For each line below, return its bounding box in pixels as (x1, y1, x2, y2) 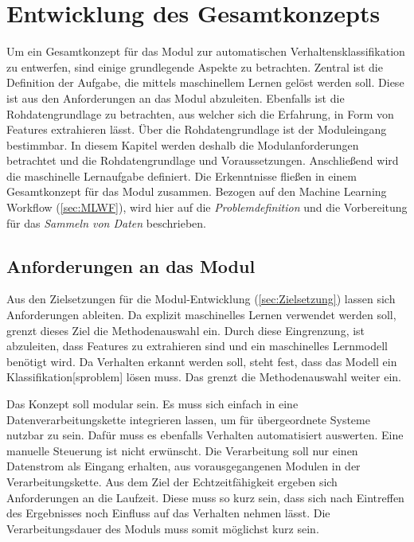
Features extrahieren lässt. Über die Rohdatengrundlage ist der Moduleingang (6, 121, 387, 138)
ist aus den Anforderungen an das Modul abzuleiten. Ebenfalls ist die (6, 89, 345, 106)
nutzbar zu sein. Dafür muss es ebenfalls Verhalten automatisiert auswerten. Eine (6, 427, 404, 443)
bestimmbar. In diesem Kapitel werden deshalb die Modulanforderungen (6, 136, 359, 153)
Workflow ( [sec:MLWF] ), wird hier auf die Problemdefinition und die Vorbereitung (6, 199, 408, 216)
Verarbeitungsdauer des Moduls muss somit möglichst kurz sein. (6, 520, 319, 536)
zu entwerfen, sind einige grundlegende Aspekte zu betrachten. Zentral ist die (6, 58, 383, 75)
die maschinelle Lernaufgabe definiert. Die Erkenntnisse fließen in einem (6, 167, 357, 184)
